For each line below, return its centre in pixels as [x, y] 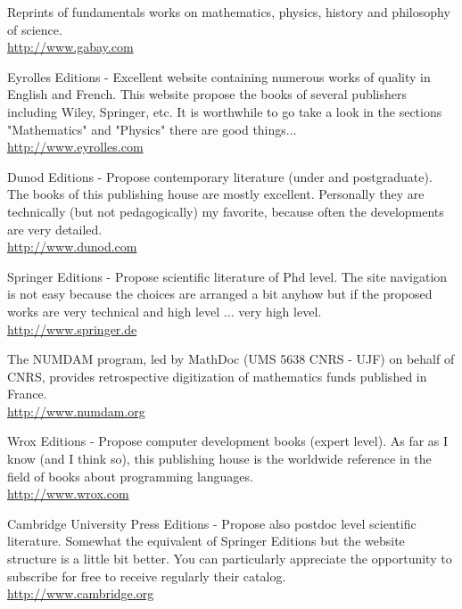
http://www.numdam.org [76, 411]
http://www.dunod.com [72, 247]
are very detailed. [55, 229]
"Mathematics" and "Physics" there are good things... [152, 129]
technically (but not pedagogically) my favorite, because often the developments [226, 211]
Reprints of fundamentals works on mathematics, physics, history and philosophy [229, 12]
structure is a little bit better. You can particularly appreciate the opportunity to [230, 559]
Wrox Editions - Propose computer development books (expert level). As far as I [228, 441]
